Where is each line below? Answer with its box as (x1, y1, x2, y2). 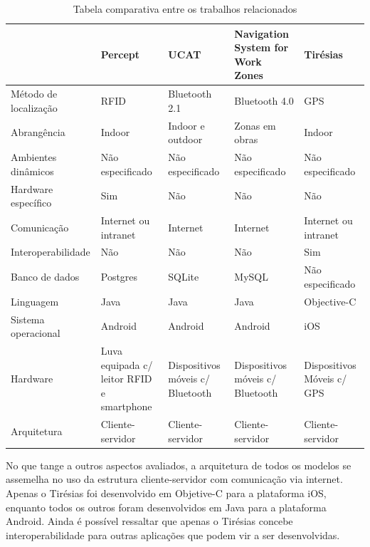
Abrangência (11, 125, 65, 140)
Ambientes (11, 150, 57, 165)
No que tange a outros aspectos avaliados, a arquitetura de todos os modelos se (6, 457, 351, 472)
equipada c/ (100, 357, 153, 372)
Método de (11, 86, 58, 101)
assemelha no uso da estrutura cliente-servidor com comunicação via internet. (6, 472, 343, 486)
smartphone (100, 399, 152, 414)
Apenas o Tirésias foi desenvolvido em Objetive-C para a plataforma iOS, (6, 486, 327, 501)
